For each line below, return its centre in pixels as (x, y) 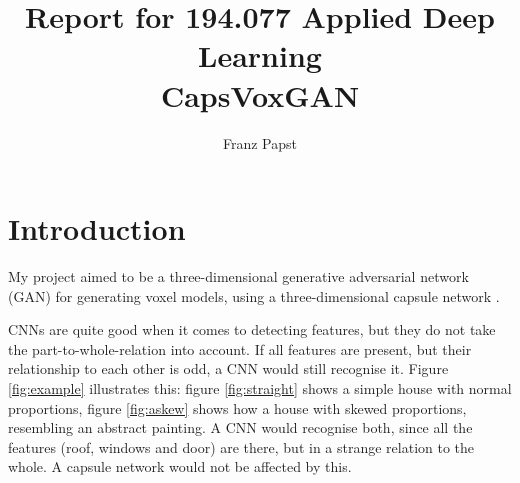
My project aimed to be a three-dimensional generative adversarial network (238, 276)
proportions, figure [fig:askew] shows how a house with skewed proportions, (237, 407)
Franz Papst (260, 142)
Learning (260, 55)
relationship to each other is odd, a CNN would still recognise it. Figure (228, 368)
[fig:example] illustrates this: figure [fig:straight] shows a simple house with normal (260, 388)
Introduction (97, 228)
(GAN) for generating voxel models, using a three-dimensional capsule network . (254, 295)
